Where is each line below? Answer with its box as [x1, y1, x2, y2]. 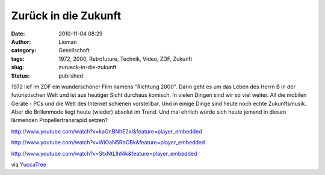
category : [11, 47, 37, 54]
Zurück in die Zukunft [11, 9, 122, 22]
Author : [11, 38, 31, 45]
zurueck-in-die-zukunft [58, 64, 117, 71]
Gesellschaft [58, 47, 90, 54]
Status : [11, 72, 30, 79]
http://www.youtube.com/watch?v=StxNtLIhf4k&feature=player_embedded [11, 150, 197, 157]
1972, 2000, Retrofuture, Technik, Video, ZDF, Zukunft [58, 55, 193, 63]
